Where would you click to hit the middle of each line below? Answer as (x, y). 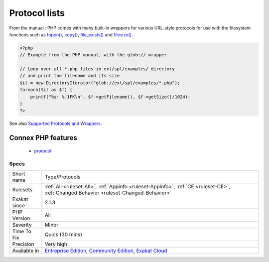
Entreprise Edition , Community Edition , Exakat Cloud (106, 251)
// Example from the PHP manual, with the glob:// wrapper (93, 55)
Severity (22, 225)
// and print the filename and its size (69, 76)
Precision (23, 244)
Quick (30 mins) (63, 234)
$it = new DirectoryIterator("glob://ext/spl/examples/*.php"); (100, 83)
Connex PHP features (43, 138)
